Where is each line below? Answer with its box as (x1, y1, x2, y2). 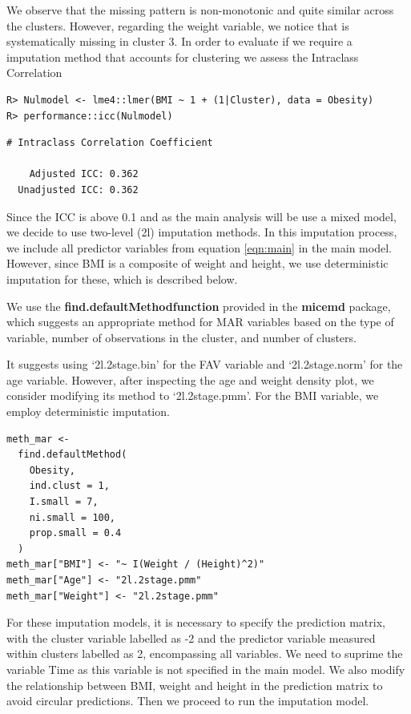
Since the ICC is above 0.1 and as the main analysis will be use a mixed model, (6, 208, 397, 224)
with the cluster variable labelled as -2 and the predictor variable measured (6, 629, 376, 646)
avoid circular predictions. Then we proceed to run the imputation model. (6, 692, 369, 709)
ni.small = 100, (29, 511, 116, 523)
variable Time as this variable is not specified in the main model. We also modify (6, 660, 405, 677)
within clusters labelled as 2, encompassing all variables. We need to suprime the (6, 645, 403, 662)
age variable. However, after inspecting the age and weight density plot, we (6, 371, 374, 388)
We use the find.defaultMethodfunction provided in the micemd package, (6, 297, 391, 314)
